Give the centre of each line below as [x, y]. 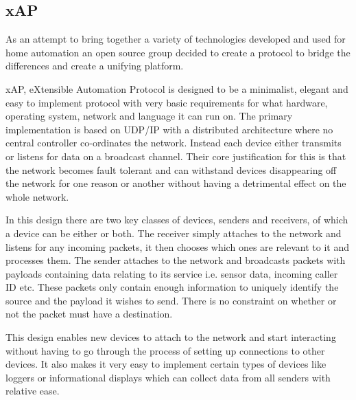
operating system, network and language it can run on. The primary [149, 116]
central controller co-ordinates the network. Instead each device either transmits [174, 143]
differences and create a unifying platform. [95, 66]
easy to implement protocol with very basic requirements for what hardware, [167, 102]
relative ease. [33, 391]
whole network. [37, 196]
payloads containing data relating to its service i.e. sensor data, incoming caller [172, 273]
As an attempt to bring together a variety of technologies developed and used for [176, 39]
